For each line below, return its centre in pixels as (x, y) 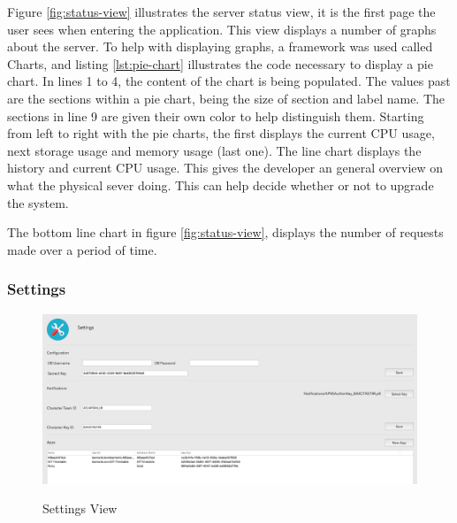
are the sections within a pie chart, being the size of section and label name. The (226, 98)
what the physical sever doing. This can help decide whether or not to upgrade (221, 185)
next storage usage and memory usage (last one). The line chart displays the (214, 150)
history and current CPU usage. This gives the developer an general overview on (225, 168)
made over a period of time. (82, 249)
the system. (38, 202)
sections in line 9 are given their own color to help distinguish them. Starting (216, 115)
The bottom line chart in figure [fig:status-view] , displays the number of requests (225, 232)
